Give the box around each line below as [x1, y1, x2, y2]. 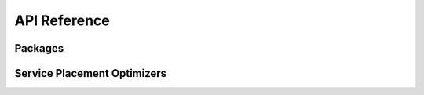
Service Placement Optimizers [14, 67, 167, 80]
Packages [14, 42, 64, 55]
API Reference [14, 12, 110, 29]
